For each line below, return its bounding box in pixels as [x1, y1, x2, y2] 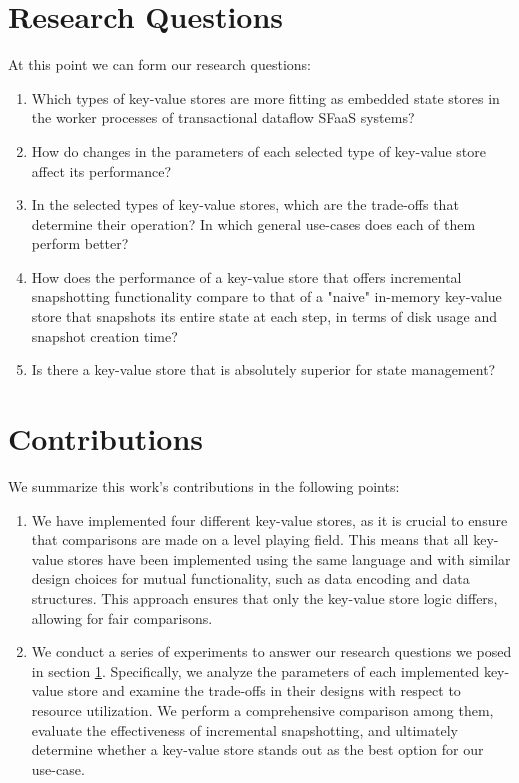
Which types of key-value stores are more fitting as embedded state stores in [31, 87, 500, 108]
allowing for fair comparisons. [31, 607, 213, 628]
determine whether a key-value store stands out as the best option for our [31, 739, 484, 760]
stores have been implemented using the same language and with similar [67, 548, 511, 569]
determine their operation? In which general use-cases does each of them [31, 213, 476, 234]
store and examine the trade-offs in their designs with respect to [67, 680, 461, 701]
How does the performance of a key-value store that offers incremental [31, 266, 462, 287]
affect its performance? [31, 160, 172, 181]
